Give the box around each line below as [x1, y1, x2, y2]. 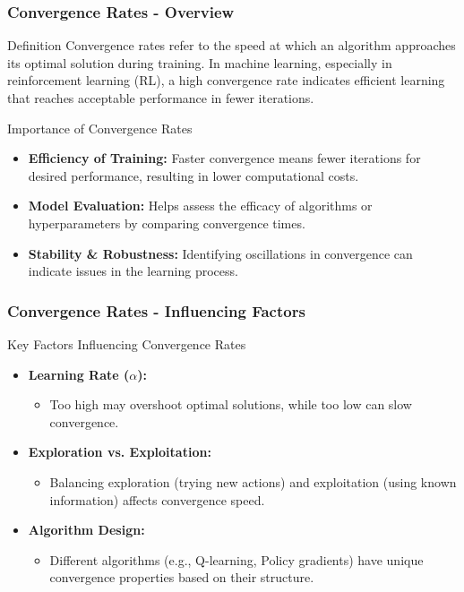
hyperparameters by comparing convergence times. [28, 213, 305, 232]
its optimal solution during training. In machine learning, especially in [7, 53, 392, 72]
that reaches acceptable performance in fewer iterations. [7, 89, 314, 107]
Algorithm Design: [28, 520, 145, 539]
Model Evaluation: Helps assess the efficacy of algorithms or [28, 196, 373, 215]
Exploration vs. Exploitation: [28, 442, 211, 461]
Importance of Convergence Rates [7, 118, 193, 137]
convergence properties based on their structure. [49, 568, 314, 587]
